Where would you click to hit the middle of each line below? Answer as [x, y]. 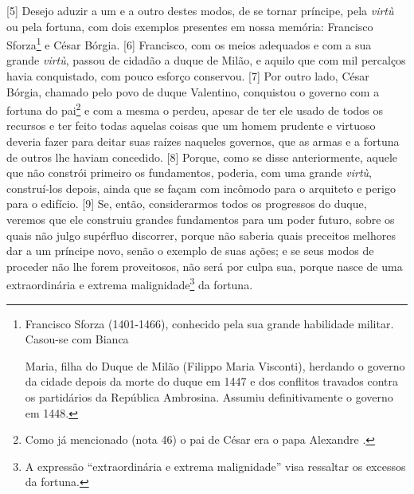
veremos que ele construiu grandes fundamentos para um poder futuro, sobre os [201, 220]
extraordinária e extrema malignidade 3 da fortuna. [130, 284]
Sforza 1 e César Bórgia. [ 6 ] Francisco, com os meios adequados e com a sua [189, 43]
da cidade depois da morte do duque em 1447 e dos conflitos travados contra [212, 381]
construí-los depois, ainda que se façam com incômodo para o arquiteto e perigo [201, 188]
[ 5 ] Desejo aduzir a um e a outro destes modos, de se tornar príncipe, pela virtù [200, 10]
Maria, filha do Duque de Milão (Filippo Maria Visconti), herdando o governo [215, 365]
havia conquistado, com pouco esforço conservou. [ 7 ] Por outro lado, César [188, 76]
